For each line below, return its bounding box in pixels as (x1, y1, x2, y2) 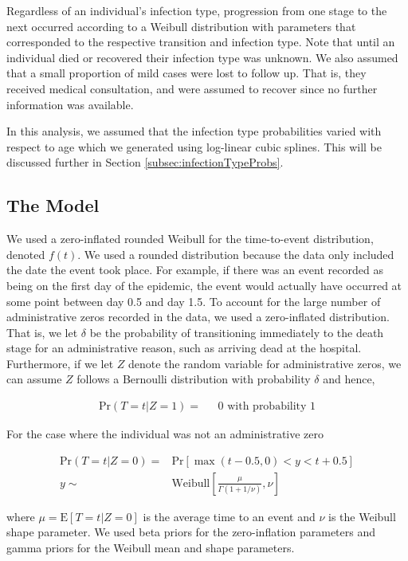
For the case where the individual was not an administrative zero (6, 426, 324, 442)
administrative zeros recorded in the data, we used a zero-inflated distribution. (6, 308, 390, 325)
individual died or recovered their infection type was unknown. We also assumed (6, 49, 398, 65)
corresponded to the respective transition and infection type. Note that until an (6, 33, 395, 50)
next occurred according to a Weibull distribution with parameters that (6, 18, 356, 34)
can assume (6, 371, 62, 387)
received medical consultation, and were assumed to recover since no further (6, 80, 378, 96)
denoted (6, 245, 45, 262)
